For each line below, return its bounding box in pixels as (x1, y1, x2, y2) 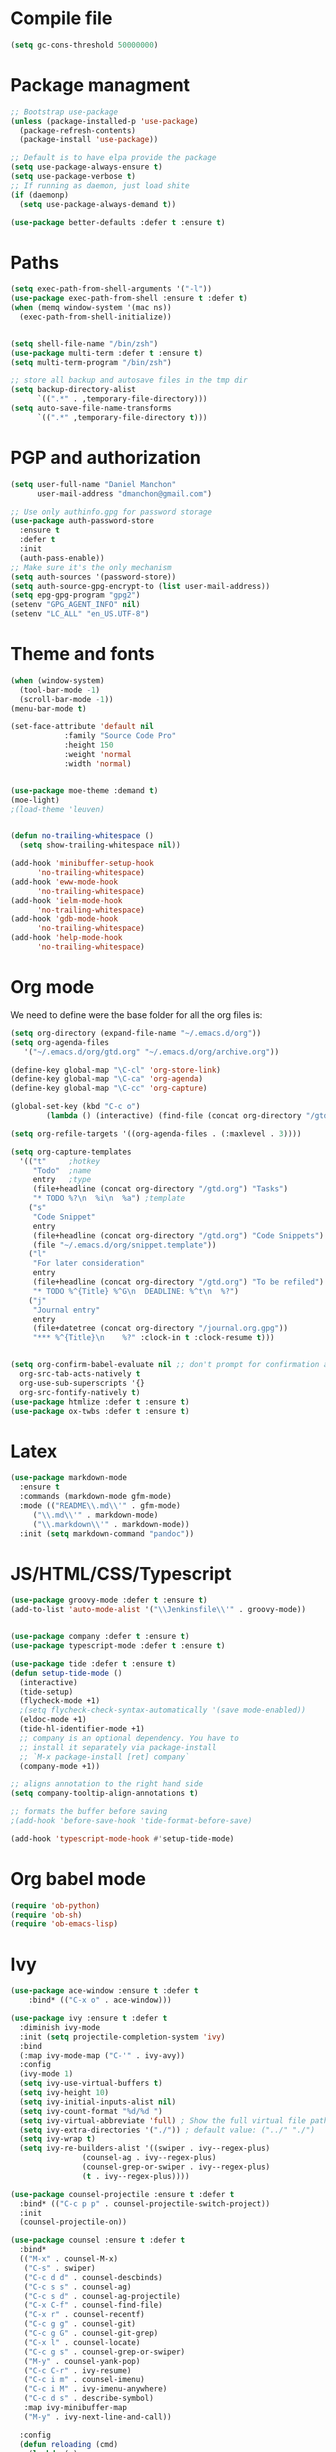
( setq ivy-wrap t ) (19, 2134, 97, 2144)
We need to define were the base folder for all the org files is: (10, 1008, 263, 1021)
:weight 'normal (63, 750, 132, 760)
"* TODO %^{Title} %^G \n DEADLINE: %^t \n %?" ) (32, 1286, 240, 1296)
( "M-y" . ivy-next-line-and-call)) (23, 2412, 172, 2422)
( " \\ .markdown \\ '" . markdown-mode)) (32, 1519, 190, 1529)
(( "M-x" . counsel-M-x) (19, 2254, 118, 2264)
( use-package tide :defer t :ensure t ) (10, 1658, 177, 1669)
